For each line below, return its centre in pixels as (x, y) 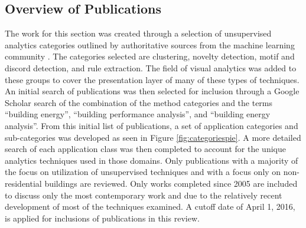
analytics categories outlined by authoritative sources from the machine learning (150, 44)
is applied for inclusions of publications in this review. (102, 218)
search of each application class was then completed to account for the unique (145, 149)
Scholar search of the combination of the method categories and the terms (139, 102)
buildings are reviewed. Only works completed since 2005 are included (171, 183)
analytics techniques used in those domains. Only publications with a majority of (152, 160)
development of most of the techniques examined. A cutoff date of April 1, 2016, (150, 206)
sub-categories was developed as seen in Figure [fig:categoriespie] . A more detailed (153, 137)
